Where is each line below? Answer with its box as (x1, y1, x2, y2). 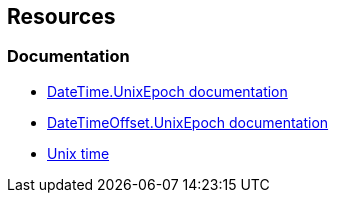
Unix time (47, 144, 110, 162)
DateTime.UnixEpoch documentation (47, 82, 288, 100)
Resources (7, 4, 116, 29)
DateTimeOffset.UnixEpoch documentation (47, 113, 329, 131)
